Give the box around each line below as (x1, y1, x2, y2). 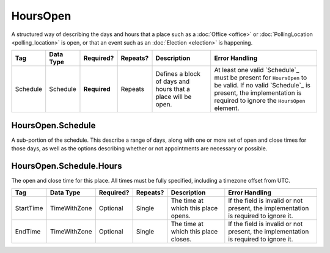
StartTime (15, 204, 43, 212)
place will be (155, 92, 192, 101)
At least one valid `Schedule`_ (214, 66, 299, 75)
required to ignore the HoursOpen (214, 97, 306, 105)
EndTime (15, 227, 41, 235)
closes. (170, 235, 192, 243)
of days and (155, 77, 190, 86)
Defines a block (155, 70, 201, 78)
